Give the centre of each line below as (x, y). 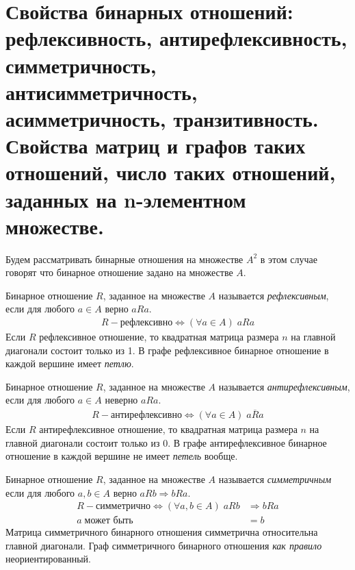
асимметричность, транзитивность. (162, 118)
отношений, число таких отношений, (171, 172)
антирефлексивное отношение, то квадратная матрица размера (168, 429)
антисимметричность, (102, 91)
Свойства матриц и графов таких (156, 146)
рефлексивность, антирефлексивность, (176, 38)
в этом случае (289, 259)
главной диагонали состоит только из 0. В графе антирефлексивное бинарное (166, 442)
